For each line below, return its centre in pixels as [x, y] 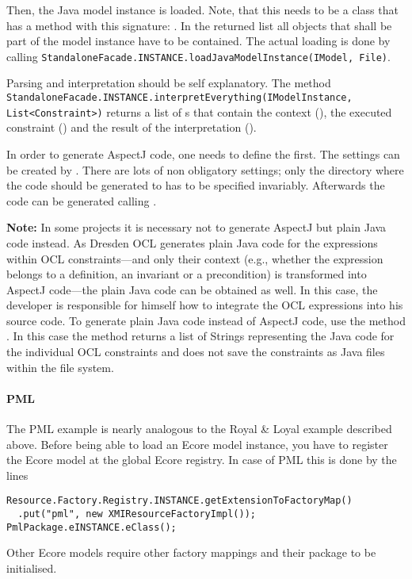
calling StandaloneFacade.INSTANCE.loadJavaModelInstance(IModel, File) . [198, 56]
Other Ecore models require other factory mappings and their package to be [191, 552]
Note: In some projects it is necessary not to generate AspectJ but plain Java [196, 227]
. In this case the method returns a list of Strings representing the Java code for [200, 336]
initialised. [32, 567]
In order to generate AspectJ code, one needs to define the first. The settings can [203, 153]
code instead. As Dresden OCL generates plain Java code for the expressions [192, 242]
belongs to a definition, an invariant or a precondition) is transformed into [187, 274]
